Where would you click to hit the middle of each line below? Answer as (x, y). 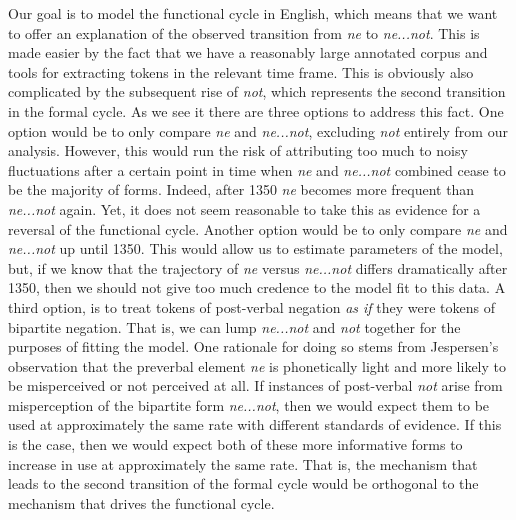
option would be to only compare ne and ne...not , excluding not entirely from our (258, 130)
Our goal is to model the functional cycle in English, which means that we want (253, 13)
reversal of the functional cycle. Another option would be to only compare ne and (258, 228)
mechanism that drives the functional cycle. (141, 502)
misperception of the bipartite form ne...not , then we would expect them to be (249, 404)
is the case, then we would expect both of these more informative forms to (235, 444)
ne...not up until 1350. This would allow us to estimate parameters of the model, (255, 248)
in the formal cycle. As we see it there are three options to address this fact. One (256, 110)
